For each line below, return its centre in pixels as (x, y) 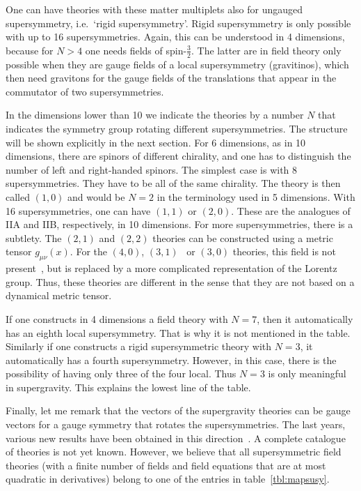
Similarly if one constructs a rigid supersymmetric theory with (139, 346)
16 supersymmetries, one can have (78, 210)
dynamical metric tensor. (59, 295)
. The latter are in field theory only (266, 50)
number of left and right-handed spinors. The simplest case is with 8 (152, 169)
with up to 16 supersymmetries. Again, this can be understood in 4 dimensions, (175, 37)
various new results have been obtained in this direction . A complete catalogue (176, 438)
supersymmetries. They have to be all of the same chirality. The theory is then (173, 183)
